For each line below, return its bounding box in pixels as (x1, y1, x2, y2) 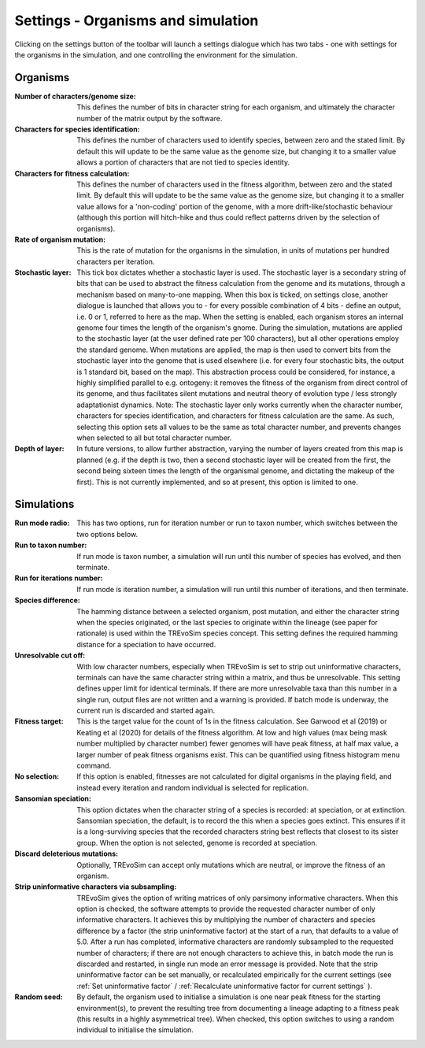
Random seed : (14, 992, 63, 1002)
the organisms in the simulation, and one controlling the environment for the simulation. (14, 50, 298, 59)
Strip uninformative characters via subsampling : (14, 882, 177, 891)
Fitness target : (14, 717, 64, 726)
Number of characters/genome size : (14, 91, 137, 101)
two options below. (76, 529, 138, 539)
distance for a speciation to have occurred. (76, 639, 216, 649)
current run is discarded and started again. (76, 705, 216, 716)
